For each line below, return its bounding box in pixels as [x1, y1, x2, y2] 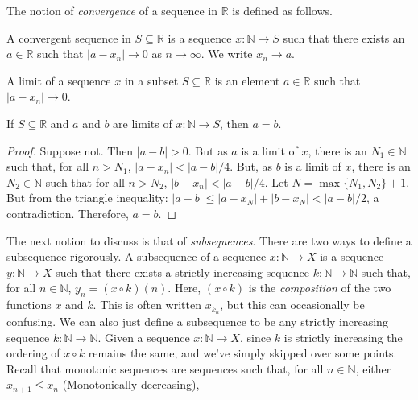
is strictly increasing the [283, 328, 403, 345]
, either [355, 360, 391, 377]
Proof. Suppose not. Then [6, 142, 134, 159]
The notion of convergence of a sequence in [6, 2, 217, 19]
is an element [214, 72, 280, 89]
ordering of [6, 344, 60, 361]
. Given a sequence [97, 328, 190, 345]
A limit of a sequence [6, 72, 111, 89]
